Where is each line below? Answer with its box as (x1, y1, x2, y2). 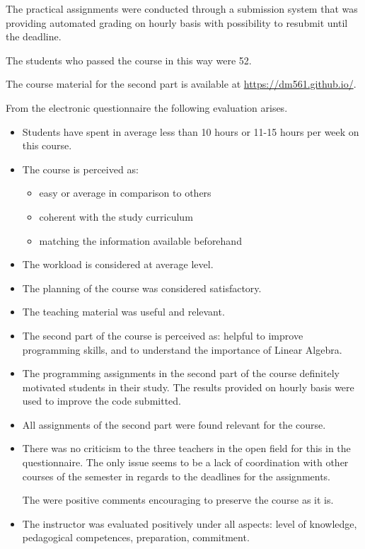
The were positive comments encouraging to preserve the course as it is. (22, 492, 334, 507)
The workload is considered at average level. (22, 257, 214, 272)
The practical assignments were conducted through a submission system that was (6, 1, 358, 16)
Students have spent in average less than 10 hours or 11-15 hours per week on (22, 124, 359, 139)
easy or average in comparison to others (39, 185, 212, 200)
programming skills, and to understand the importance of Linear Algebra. (22, 342, 342, 357)
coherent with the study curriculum (39, 209, 193, 224)
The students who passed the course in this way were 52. (6, 52, 252, 67)
